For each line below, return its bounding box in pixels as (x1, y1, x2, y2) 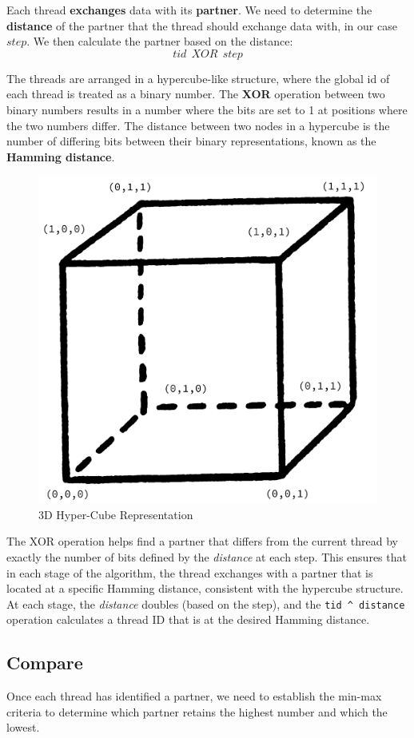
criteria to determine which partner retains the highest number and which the (6, 703, 388, 720)
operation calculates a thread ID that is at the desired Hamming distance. (6, 611, 370, 628)
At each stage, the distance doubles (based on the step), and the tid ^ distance (6, 595, 405, 612)
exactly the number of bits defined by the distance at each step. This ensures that (6, 549, 407, 565)
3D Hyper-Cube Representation (38, 506, 193, 522)
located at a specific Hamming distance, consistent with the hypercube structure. (6, 580, 404, 597)
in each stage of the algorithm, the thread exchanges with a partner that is (6, 564, 373, 581)
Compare (6, 650, 83, 675)
